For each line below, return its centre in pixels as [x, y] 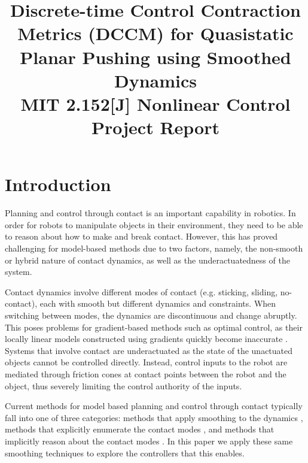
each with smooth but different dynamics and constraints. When [158, 303]
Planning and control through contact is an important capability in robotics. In [150, 213]
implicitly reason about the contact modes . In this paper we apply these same [149, 441]
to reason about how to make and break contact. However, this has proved [141, 236]
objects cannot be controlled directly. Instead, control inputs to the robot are [146, 362]
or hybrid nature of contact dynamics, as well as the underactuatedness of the [147, 260]
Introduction [58, 184]
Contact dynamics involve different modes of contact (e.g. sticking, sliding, [141, 291]
